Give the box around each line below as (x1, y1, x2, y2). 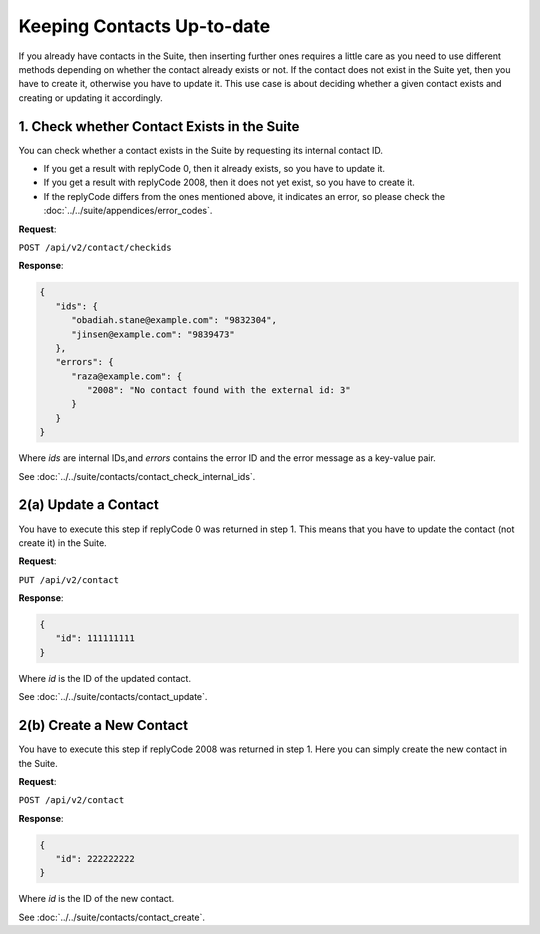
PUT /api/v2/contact (18, 574, 120, 585)
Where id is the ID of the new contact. (18, 893, 175, 905)
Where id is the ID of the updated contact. (18, 672, 192, 684)
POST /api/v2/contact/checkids (18, 241, 172, 253)
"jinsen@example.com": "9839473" (71, 328, 235, 340)
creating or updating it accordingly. (18, 91, 164, 104)
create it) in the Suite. (18, 536, 107, 549)
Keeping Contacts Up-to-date (18, 15, 271, 37)
